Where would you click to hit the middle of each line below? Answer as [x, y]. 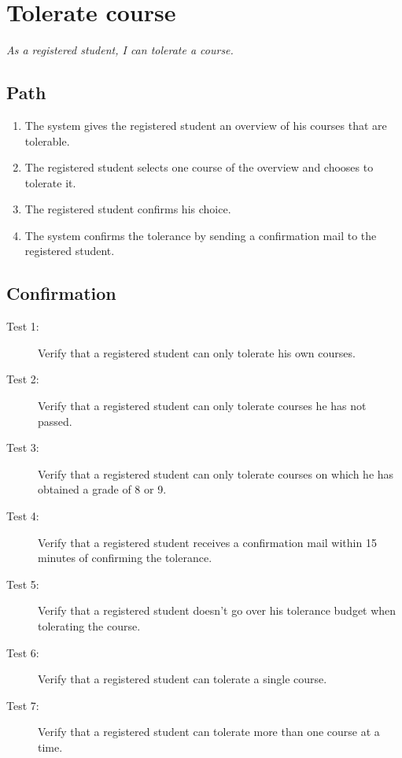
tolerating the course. [89, 626]
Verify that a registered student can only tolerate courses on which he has [216, 473]
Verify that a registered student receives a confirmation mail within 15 [207, 542]
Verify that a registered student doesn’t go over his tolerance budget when [217, 610]
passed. [55, 421]
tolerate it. [50, 182]
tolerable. [47, 141]
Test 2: [23, 379]
